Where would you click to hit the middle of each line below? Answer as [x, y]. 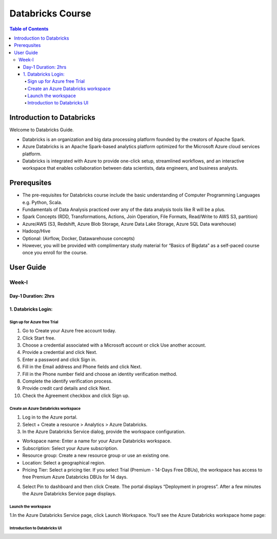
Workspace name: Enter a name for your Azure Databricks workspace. [97, 441]
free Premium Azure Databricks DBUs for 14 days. [75, 477]
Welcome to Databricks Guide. [42, 130]
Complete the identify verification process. [67, 381]
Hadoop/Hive [36, 231]
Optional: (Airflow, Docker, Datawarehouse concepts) [79, 238]
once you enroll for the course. [55, 253]
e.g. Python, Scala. [42, 202]
